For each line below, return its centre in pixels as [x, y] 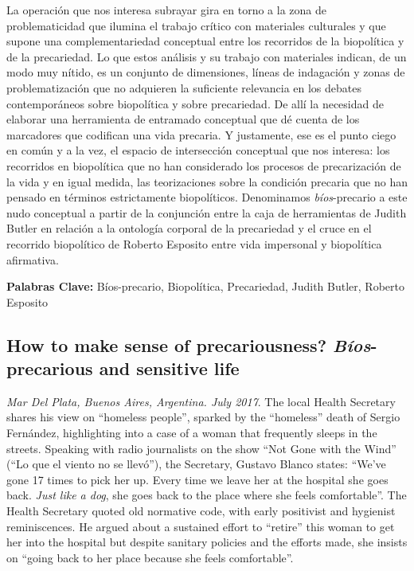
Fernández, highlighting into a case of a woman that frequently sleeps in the [192, 433]
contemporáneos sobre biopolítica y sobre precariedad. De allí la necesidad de [195, 103]
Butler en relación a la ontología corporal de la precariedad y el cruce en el [189, 228]
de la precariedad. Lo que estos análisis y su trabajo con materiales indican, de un [207, 56]
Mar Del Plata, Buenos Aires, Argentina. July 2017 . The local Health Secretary [201, 401]
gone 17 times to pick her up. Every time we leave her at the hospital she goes [197, 479]
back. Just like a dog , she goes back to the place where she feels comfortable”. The [207, 495]
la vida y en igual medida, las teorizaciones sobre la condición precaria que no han [207, 181]
